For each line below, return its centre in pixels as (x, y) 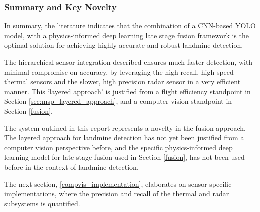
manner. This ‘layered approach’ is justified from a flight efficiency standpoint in (127, 91)
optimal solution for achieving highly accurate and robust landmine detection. (124, 45)
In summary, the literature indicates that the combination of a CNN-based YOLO (130, 25)
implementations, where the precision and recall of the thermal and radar (117, 194)
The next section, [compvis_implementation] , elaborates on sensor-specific (118, 184)
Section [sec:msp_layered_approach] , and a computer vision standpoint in (118, 101)
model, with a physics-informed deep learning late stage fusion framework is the (126, 35)
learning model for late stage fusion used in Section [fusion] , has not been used (124, 157)
